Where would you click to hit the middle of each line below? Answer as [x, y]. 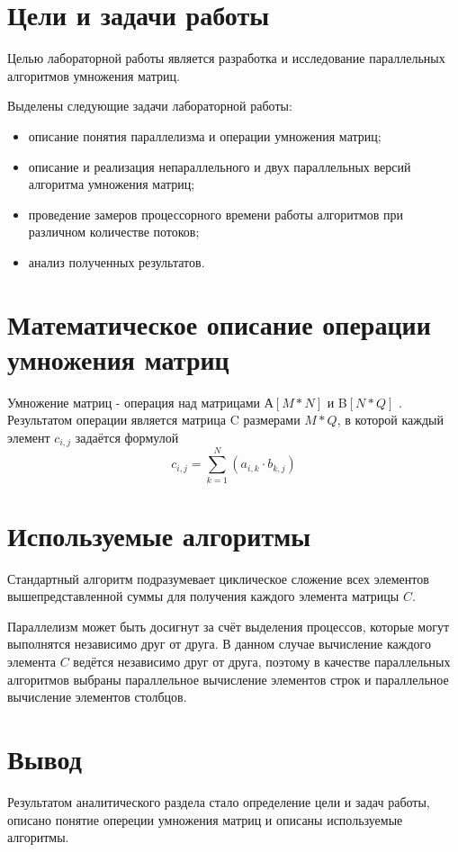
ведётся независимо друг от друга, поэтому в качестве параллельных [262, 662]
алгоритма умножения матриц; [112, 184]
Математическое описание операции [219, 323]
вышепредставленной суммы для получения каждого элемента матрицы [203, 596]
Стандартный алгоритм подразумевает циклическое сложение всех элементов [218, 578]
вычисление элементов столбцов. [97, 697]
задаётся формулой [127, 437]
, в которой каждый [390, 420]
